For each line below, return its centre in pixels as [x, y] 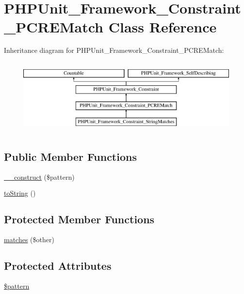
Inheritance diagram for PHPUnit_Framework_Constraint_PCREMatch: [114, 50]
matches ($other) [29, 240]
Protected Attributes [58, 266]
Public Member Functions [70, 156]
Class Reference [163, 27]
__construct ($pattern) [39, 177]
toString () [20, 193]
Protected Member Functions [79, 219]
